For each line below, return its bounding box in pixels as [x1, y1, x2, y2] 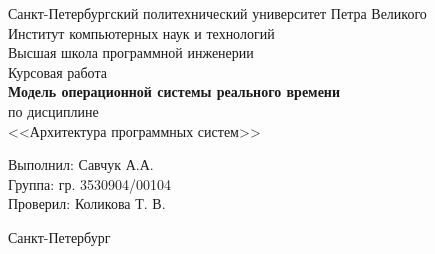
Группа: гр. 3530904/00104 [8, 173, 172, 194]
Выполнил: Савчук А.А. [8, 154, 154, 175]
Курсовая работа [8, 61, 107, 82]
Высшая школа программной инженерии [8, 42, 254, 63]
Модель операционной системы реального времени [8, 81, 340, 102]
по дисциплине [8, 100, 99, 121]
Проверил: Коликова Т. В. [8, 193, 166, 214]
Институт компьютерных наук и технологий [8, 22, 275, 43]
